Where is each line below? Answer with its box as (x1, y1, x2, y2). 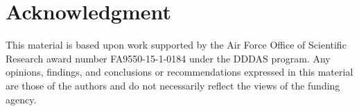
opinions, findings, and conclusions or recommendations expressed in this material (6, 65, 353, 79)
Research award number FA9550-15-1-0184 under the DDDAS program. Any (6, 51, 331, 65)
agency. (6, 92, 37, 106)
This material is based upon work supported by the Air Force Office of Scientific (6, 37, 347, 52)
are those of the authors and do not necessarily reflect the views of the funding (6, 78, 340, 92)
